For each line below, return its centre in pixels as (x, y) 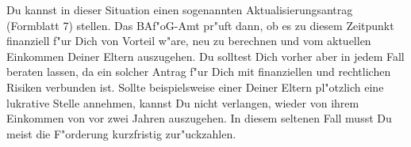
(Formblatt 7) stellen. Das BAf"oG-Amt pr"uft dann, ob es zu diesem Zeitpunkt (200, 25)
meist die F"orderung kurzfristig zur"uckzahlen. (121, 133)
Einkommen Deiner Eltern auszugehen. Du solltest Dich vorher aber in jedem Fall (205, 56)
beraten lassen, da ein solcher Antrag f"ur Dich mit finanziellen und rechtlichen (199, 72)
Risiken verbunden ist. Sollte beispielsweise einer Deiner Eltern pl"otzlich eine (195, 87)
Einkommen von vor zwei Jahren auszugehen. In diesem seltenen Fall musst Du (199, 118)
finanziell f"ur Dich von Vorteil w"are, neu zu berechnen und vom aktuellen (189, 41)
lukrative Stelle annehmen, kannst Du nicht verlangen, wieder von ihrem (183, 102)
